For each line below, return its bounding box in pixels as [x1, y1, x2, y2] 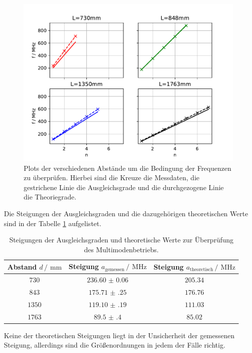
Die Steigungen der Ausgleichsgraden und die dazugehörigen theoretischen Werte [4, 208, 248, 218]
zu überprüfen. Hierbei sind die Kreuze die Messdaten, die [24, 172, 200, 183]
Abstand [7, 261, 37, 272]
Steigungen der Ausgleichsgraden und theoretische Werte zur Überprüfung [9, 235, 234, 245]
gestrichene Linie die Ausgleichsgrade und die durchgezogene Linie [24, 182, 224, 192]
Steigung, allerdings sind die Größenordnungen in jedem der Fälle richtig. [4, 340, 225, 350]
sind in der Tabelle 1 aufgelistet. [4, 218, 102, 228]
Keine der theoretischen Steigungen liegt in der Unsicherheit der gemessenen [4, 330, 235, 340]
